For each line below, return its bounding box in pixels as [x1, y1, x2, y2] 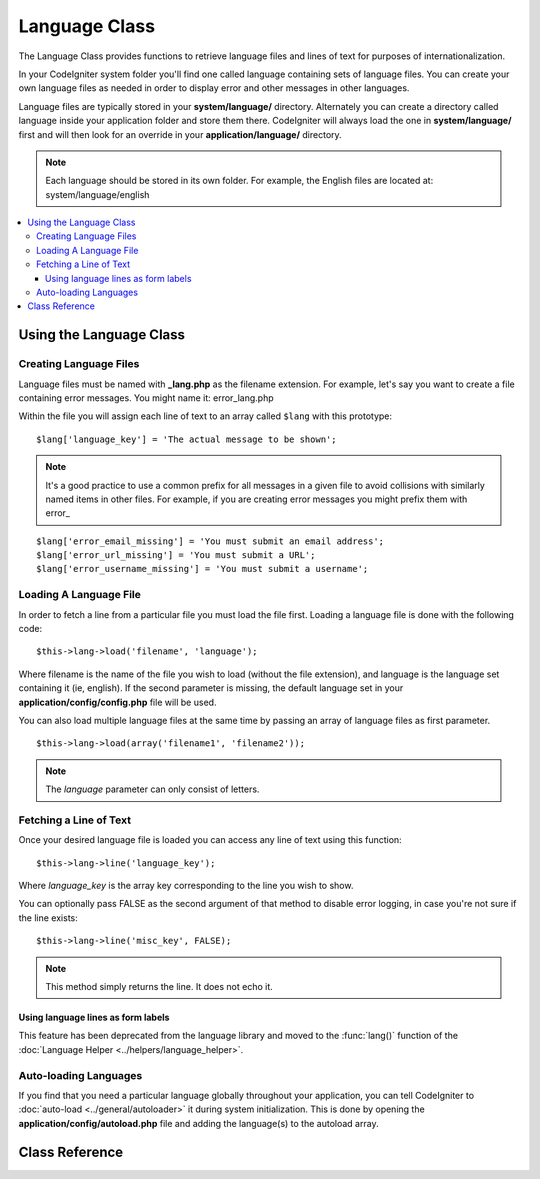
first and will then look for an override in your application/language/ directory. [18, 128, 342, 140]
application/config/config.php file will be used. [18, 696, 217, 708]
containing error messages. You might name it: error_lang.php [18, 391, 274, 404]
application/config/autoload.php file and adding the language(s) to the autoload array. [18, 1117, 379, 1129]
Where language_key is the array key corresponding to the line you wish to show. [18, 880, 354, 892]
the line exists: [18, 911, 79, 924]
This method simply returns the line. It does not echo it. [45, 981, 274, 992]
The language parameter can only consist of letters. [45, 783, 260, 795]
